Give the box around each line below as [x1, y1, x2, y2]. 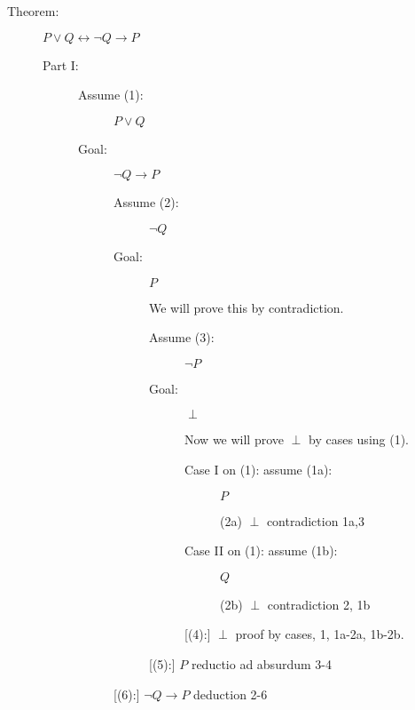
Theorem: [7, 2, 59, 20]
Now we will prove [184, 430, 285, 449]
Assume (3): [149, 328, 215, 347]
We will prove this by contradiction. [149, 298, 344, 316]
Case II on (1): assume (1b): [184, 541, 338, 560]
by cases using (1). [309, 430, 409, 449]
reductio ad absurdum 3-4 [191, 654, 332, 673]
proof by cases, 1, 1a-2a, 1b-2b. [235, 625, 404, 643]
